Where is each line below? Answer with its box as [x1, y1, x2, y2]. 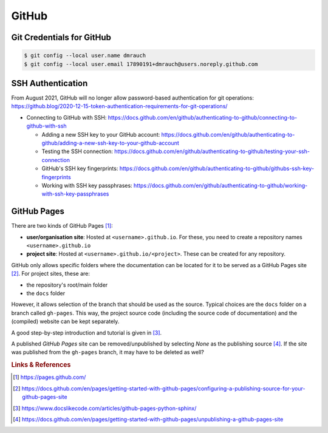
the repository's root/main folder [26, 281, 108, 288]
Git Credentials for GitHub [11, 32, 112, 43]
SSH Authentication [11, 78, 88, 88]
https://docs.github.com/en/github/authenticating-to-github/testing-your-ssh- [114, 148, 310, 155]
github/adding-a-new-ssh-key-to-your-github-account [41, 140, 179, 146]
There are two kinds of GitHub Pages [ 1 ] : [11, 222, 114, 230]
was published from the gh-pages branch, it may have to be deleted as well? [11, 349, 205, 356]
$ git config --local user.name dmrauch [24, 52, 146, 59]
